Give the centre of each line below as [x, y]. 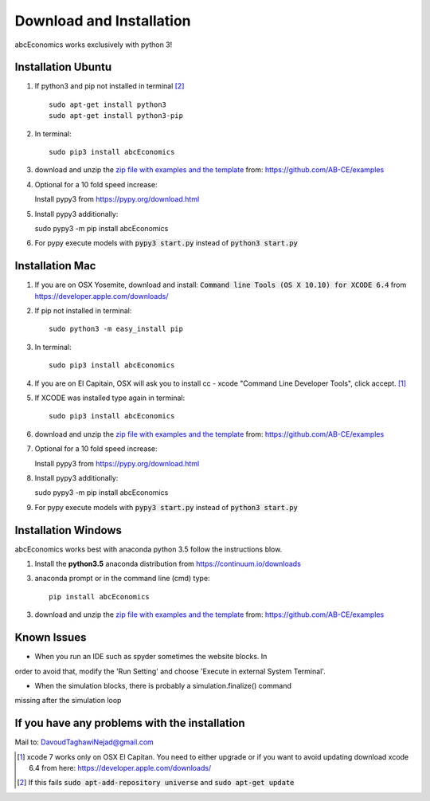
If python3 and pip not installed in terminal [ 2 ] [109, 86]
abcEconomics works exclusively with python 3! [94, 45]
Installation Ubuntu [63, 67]
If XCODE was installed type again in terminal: [110, 398]
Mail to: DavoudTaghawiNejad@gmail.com [84, 742]
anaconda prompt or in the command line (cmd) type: [122, 579]
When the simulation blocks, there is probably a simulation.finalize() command [163, 685]
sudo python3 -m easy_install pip [116, 329]
